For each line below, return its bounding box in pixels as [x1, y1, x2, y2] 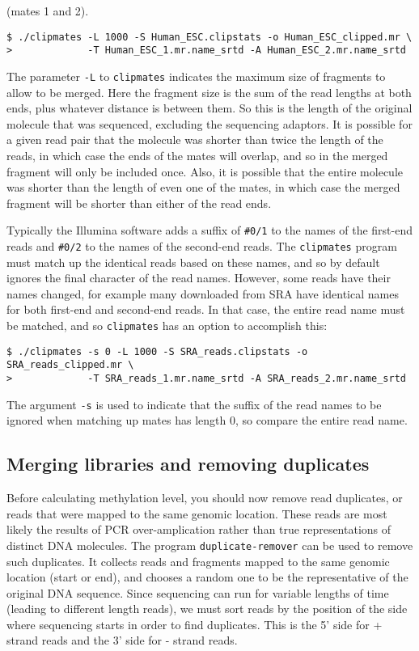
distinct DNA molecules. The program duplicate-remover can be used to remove [6, 536, 413, 553]
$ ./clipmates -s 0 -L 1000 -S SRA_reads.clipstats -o [6, 345, 308, 357]
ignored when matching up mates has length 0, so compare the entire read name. [6, 412, 408, 429]
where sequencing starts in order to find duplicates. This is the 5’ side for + [6, 615, 383, 632]
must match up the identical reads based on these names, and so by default [6, 253, 380, 270]
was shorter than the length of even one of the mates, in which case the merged [6, 179, 400, 196]
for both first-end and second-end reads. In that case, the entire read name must [6, 301, 405, 318]
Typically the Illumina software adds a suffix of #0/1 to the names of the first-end [6, 222, 413, 239]
